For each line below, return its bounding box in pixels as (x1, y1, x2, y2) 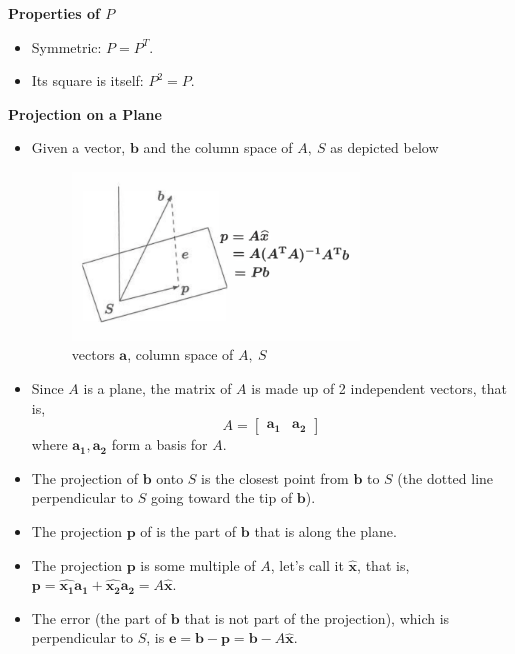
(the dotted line (397, 467, 494, 488)
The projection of (31, 467, 139, 488)
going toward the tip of (150, 487, 293, 508)
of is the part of (140, 520, 237, 541)
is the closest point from (201, 467, 349, 488)
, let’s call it (270, 554, 344, 575)
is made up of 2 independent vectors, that (251, 377, 507, 398)
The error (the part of (31, 607, 167, 628)
